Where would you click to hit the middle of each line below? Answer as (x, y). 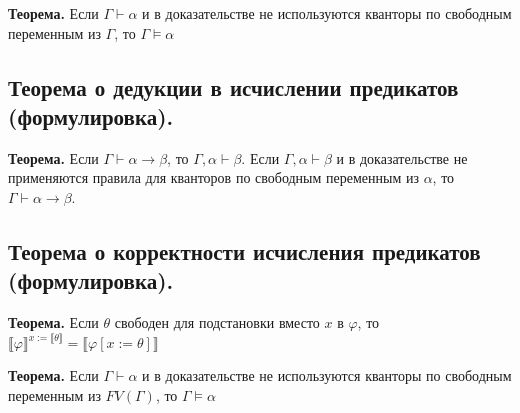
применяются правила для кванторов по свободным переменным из (213, 177)
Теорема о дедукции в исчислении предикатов (233, 86)
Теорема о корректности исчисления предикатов (244, 250)
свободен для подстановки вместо (217, 322)
